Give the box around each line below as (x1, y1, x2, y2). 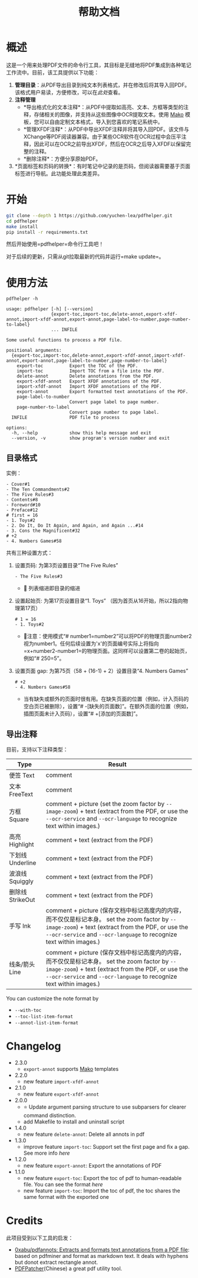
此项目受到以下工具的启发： (6, 1234, 74, 1241)
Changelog (6, 1040, 61, 1053)
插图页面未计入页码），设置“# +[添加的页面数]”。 (23, 710, 141, 717)
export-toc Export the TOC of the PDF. (16, 363, 138, 369)
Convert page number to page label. (69, 410, 160, 416)
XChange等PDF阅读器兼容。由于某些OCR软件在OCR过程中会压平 (23, 133, 181, 140)
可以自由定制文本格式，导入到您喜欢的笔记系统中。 (39, 118, 163, 125)
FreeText (9, 790, 34, 798)
